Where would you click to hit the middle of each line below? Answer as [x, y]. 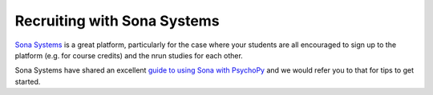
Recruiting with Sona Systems [117, 21]
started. [28, 81]
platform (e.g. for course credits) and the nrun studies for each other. [129, 55]
